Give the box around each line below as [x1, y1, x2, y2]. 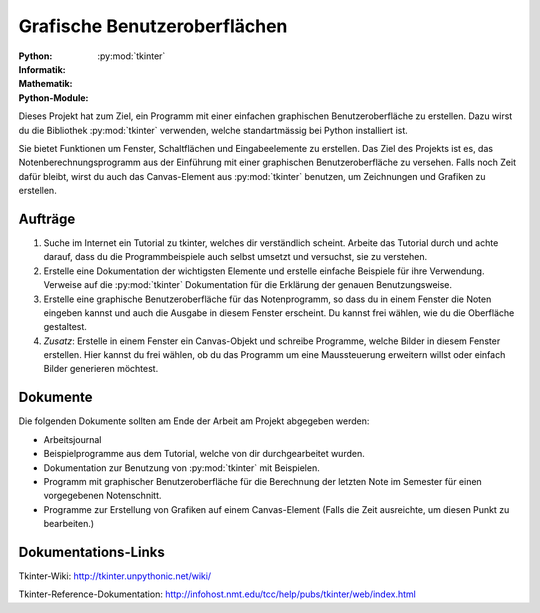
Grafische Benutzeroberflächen [18, 15, 288, 37]
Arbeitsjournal [43, 433, 102, 445]
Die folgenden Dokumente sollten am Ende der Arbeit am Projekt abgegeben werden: [18, 415, 370, 427]
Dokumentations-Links [18, 543, 165, 560]
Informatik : [18, 63, 66, 75]
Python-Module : [18, 91, 89, 104]
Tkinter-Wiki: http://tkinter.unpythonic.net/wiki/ [18, 570, 212, 582]
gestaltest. [43, 321, 87, 333]
